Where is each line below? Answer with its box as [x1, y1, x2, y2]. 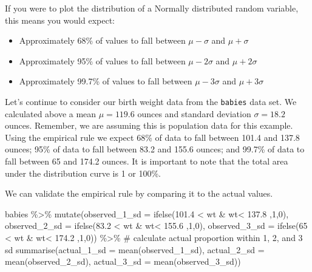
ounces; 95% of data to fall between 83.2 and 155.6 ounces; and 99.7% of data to [5, 143, 305, 155]
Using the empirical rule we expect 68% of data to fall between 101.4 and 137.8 [5, 131, 300, 143]
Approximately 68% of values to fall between [19, 34, 186, 47]
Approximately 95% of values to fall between [19, 54, 186, 67]
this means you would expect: [5, 13, 115, 26]
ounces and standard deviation [137, 107, 251, 120]
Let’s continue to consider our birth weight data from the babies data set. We [5, 95, 297, 107]
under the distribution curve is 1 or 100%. [5, 166, 161, 179]
